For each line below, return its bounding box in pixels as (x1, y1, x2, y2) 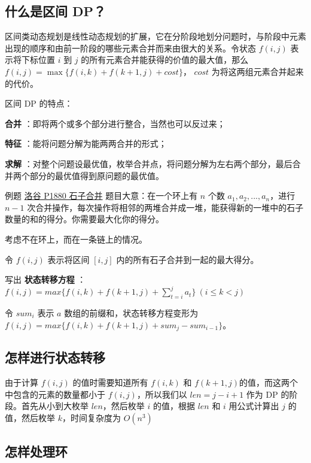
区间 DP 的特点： (5, 97, 73, 110)
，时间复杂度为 (62, 411, 121, 424)
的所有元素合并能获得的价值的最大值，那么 (81, 53, 249, 66)
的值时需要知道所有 (72, 376, 148, 389)
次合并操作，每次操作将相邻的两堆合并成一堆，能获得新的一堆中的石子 (27, 201, 304, 213)
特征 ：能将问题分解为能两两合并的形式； (5, 137, 167, 150)
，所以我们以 (136, 388, 187, 400)
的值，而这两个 (239, 376, 298, 389)
